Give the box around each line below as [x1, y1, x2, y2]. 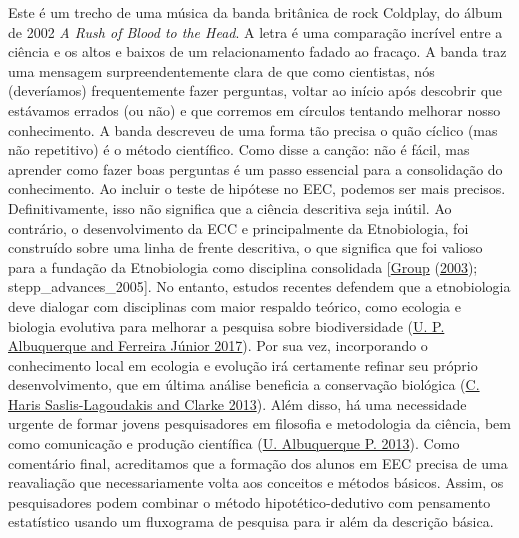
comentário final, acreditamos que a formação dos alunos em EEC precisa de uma [8, 452, 508, 473]
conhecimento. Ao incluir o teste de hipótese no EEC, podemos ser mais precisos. [8, 178, 506, 199]
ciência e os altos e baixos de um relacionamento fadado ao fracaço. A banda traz [8, 41, 507, 62]
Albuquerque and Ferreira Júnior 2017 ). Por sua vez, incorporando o [8, 335, 428, 356]
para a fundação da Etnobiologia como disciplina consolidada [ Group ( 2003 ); [8, 256, 478, 277]
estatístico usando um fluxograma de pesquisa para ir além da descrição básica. [8, 511, 494, 532]
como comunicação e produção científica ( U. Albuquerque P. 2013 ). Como [8, 433, 460, 454]
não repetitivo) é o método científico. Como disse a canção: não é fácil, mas [8, 139, 470, 160]
